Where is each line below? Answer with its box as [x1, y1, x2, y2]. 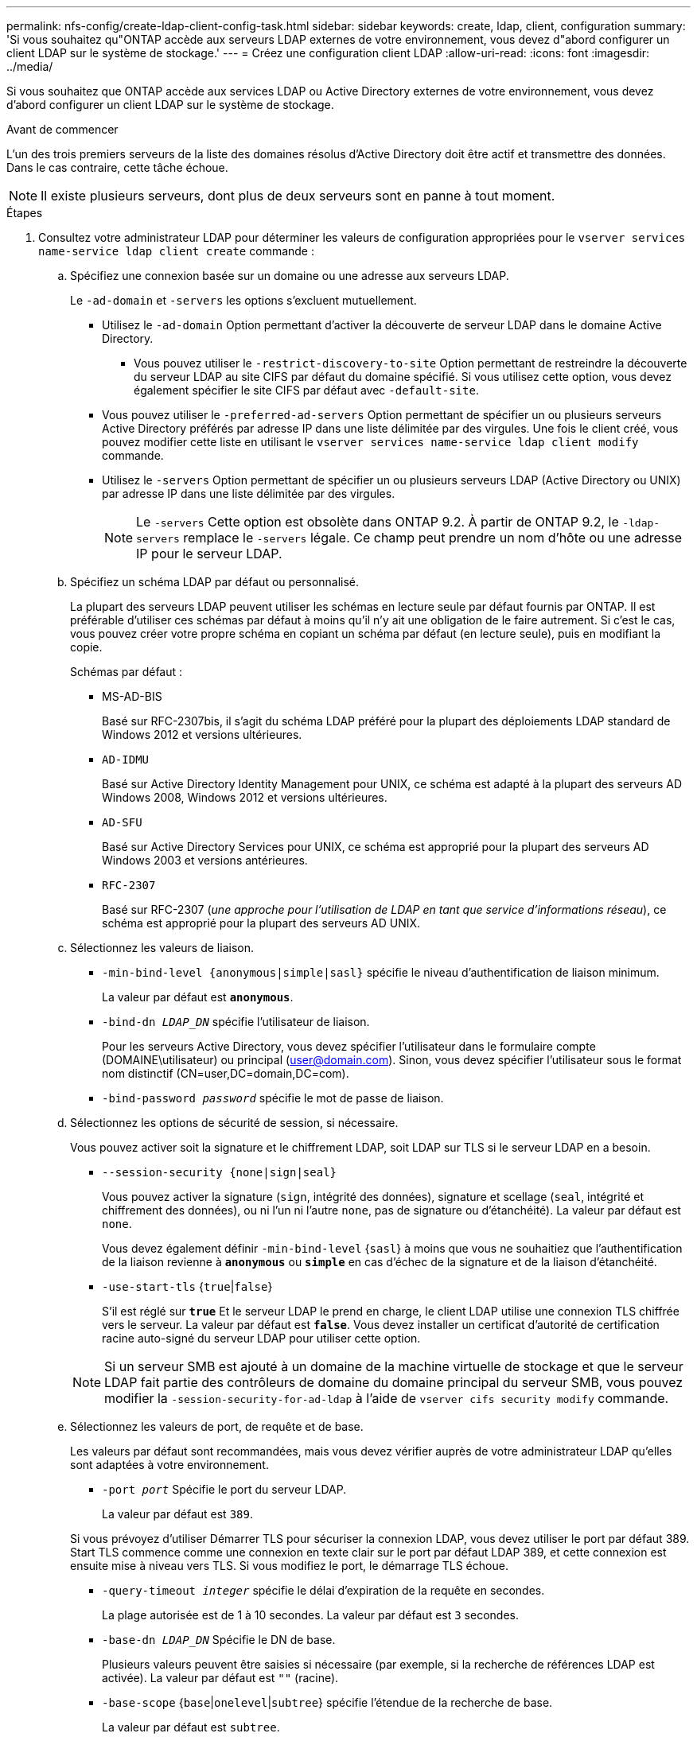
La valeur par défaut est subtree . [102, 1720, 280, 1734]
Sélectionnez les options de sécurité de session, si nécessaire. [70, 1116, 399, 1129]
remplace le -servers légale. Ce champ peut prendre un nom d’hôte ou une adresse [183, 530, 682, 546]
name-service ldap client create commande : [38, 244, 314, 258]
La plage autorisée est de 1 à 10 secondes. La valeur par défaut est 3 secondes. [102, 1608, 519, 1622]
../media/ [6, 60, 53, 73]
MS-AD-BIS [102, 690, 162, 703]
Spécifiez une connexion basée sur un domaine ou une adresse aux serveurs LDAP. [70, 269, 509, 282]
